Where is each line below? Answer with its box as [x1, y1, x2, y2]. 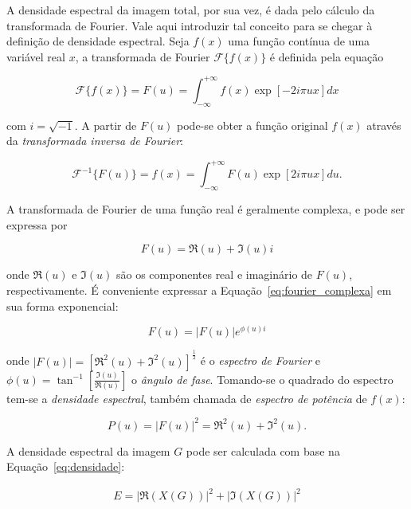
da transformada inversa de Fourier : [6, 132, 183, 149]
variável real [6, 48, 65, 65]
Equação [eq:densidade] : [6, 458, 125, 475]
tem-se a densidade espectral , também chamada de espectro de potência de [6, 390, 367, 406]
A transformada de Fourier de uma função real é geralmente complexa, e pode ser [6, 201, 405, 217]
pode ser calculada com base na [186, 442, 340, 459]
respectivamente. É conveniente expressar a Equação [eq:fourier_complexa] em [6, 281, 392, 298]
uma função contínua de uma [228, 33, 370, 49]
